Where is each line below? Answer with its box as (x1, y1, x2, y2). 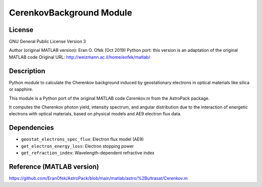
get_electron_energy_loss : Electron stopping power (21, 143, 134, 149)
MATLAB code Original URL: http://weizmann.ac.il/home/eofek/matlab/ (9, 54, 150, 60)
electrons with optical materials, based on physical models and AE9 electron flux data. (9, 111, 182, 117)
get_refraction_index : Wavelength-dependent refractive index (21, 150, 155, 156)
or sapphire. (9, 86, 33, 92)
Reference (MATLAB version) (9, 162, 99, 171)
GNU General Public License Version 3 (9, 39, 86, 45)
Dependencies (9, 124, 54, 132)
